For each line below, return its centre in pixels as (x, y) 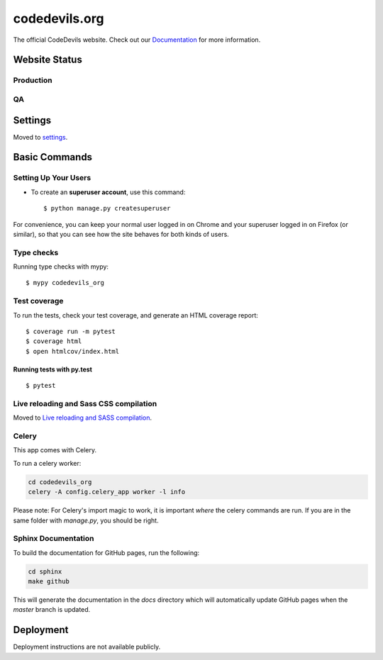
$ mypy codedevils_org (65, 283)
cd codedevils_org (60, 482)
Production (33, 80)
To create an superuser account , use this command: (108, 192)
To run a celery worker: (47, 463)
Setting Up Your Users (52, 178)
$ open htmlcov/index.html (73, 351)
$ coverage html (54, 341)
